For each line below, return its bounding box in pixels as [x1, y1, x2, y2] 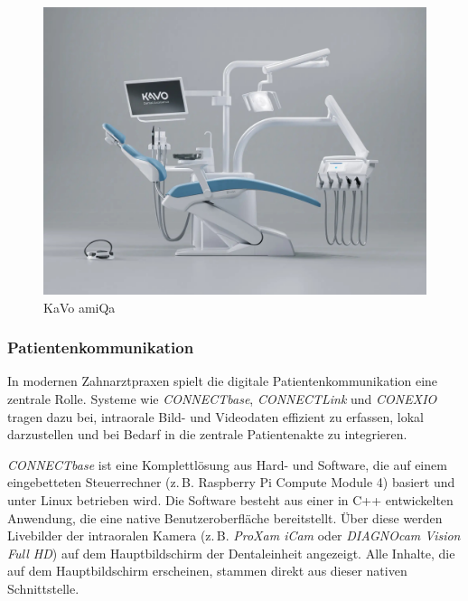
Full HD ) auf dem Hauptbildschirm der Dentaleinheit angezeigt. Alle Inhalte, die [7, 543, 455, 562]
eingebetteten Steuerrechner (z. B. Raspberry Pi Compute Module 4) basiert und [7, 473, 455, 492]
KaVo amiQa [43, 297, 116, 316]
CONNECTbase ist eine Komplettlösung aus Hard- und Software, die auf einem [7, 455, 447, 474]
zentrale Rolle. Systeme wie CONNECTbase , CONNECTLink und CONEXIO [7, 390, 437, 408]
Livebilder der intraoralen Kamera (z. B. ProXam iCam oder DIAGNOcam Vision [7, 526, 461, 545]
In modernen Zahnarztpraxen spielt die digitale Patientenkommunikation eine [7, 371, 438, 390]
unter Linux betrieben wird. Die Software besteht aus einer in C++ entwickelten [7, 490, 454, 509]
